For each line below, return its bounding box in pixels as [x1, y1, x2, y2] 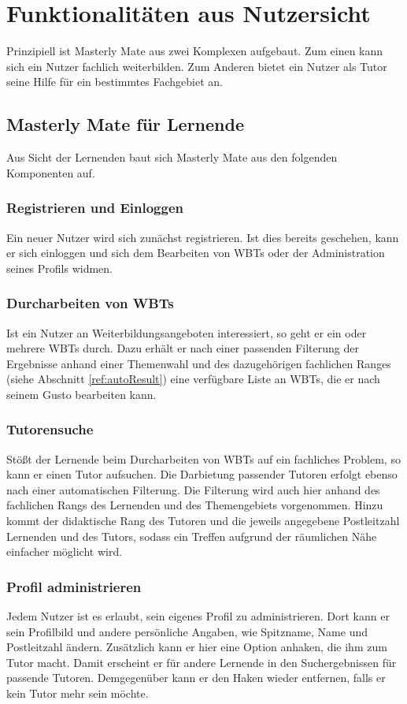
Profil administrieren [6, 576, 142, 596]
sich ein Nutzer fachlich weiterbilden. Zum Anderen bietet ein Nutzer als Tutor [6, 58, 387, 74]
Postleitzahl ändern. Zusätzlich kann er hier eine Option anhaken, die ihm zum [6, 639, 387, 655]
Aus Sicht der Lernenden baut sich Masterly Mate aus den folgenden [6, 149, 338, 166]
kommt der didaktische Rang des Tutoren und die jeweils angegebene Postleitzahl [6, 512, 400, 529]
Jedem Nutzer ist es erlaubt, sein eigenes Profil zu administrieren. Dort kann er [6, 608, 390, 624]
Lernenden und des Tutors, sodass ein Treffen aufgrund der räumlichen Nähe [6, 527, 377, 544]
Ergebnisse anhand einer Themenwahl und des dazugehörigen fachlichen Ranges [6, 355, 391, 371]
